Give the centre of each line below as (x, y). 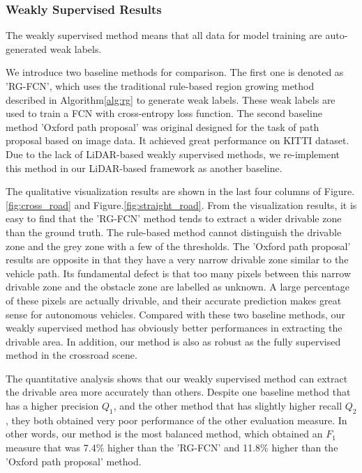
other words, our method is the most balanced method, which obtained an (164, 434)
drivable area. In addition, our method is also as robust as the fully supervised (173, 341)
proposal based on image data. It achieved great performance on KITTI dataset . (178, 140)
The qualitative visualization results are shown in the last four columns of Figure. (180, 191)
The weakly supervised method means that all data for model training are (164, 35)
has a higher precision (52, 406)
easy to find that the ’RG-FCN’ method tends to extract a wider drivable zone (174, 218)
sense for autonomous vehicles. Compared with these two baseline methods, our (175, 314)
